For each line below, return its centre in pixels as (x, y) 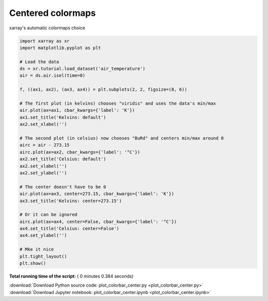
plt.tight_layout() (43, 256)
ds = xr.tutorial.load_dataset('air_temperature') (83, 69)
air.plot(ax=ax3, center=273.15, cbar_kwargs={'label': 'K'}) (97, 194)
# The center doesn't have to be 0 (63, 187)
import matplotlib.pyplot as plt (60, 48)
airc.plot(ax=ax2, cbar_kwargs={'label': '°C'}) (80, 152)
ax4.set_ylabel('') (43, 235)
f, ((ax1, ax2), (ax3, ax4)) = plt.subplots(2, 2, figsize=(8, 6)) (103, 90)
